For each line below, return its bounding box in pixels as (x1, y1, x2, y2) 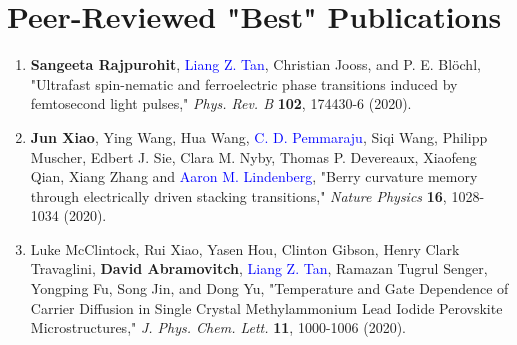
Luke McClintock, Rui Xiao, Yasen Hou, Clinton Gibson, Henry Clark (30, 238, 460, 259)
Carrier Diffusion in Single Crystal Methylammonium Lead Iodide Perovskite (30, 297, 503, 318)
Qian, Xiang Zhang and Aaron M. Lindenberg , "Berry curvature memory (30, 166, 478, 187)
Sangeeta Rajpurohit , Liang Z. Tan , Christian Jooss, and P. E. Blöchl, (30, 54, 481, 75)
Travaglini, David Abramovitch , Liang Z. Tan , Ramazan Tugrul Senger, (30, 258, 488, 279)
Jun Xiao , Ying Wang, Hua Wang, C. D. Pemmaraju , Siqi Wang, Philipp (30, 126, 488, 147)
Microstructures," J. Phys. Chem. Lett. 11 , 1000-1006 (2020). (30, 317, 406, 338)
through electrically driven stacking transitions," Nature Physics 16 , (30, 185, 447, 206)
